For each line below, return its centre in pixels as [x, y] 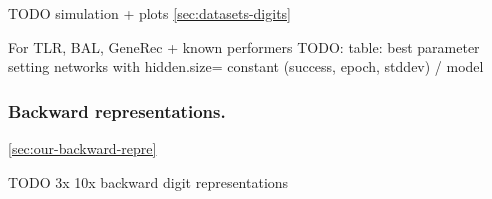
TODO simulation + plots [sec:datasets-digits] [149, 13]
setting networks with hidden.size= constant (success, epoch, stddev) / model [246, 66]
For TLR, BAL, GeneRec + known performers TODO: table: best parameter [244, 46]
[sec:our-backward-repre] [82, 148]
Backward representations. [117, 110]
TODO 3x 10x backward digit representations [148, 181]
